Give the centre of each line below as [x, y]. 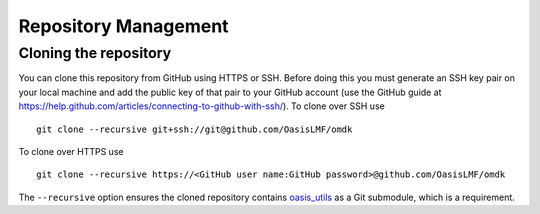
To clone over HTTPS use [71, 151]
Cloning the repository [95, 53]
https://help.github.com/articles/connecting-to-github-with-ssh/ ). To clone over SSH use [201, 106]
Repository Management [123, 26]
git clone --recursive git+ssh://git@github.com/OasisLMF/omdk [194, 129]
